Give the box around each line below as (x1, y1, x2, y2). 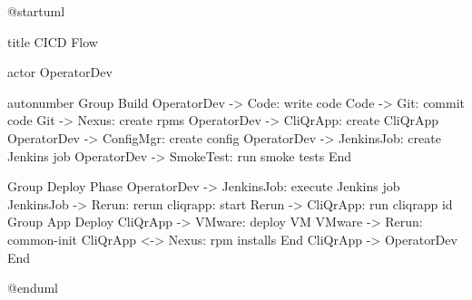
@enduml (7, 278, 59, 297)
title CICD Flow (7, 32, 98, 51)
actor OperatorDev (7, 63, 113, 82)
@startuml (7, 2, 65, 20)
